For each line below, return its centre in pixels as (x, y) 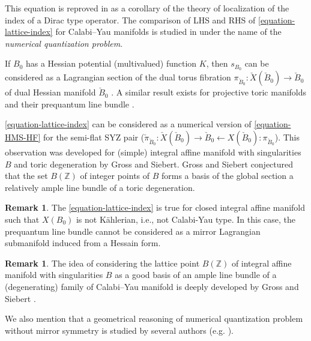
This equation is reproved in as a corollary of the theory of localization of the (147, 8)
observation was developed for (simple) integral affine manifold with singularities (153, 152)
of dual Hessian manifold (50, 92)
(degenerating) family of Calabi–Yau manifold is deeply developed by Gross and (152, 286)
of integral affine (261, 263)
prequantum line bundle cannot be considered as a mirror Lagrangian (133, 231)
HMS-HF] (23, 137)
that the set (26, 176)
